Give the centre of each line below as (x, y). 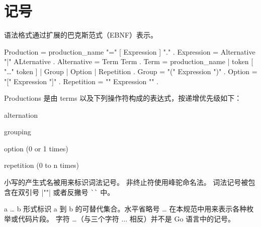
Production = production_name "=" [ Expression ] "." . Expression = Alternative (130, 51)
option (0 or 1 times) (36, 148)
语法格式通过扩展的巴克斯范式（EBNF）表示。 (81, 35)
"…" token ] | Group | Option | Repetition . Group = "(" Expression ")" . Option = (131, 71)
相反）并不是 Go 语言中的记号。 (182, 218)
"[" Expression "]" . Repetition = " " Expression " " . (81, 81)
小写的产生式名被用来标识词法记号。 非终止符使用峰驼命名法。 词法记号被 (126, 182)
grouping (18, 132)
